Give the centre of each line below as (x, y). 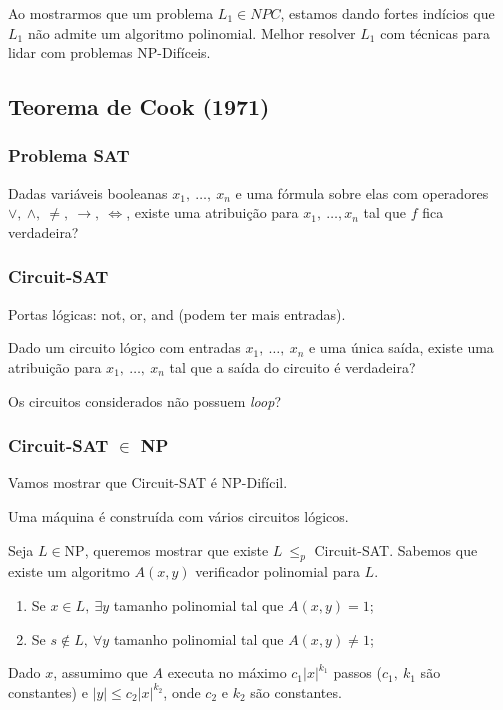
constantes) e (48, 691)
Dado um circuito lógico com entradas (124, 347)
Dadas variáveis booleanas (88, 192)
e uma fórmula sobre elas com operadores (362, 192)
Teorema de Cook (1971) (139, 106)
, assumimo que (100, 672)
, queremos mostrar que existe (176, 549)
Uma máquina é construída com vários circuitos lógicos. (178, 515)
